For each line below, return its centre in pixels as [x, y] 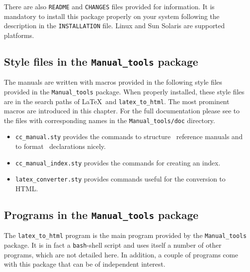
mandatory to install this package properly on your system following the [112, 16]
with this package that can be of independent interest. [85, 264]
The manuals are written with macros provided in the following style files [113, 82]
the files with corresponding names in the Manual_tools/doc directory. [110, 120]
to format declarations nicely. [61, 146]
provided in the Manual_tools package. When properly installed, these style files [124, 91]
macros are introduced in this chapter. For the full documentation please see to [122, 111]
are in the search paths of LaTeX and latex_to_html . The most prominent [117, 101]
